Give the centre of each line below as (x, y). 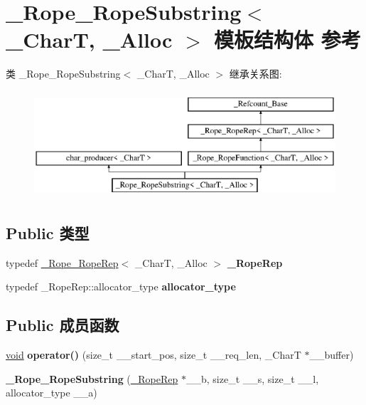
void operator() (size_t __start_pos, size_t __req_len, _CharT (154, 355)
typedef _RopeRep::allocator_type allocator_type (121, 286)
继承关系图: (255, 74)
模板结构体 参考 (287, 40)
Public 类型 (48, 233)
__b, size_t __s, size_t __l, (252, 378)
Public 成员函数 (63, 325)
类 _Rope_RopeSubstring (63, 74)
